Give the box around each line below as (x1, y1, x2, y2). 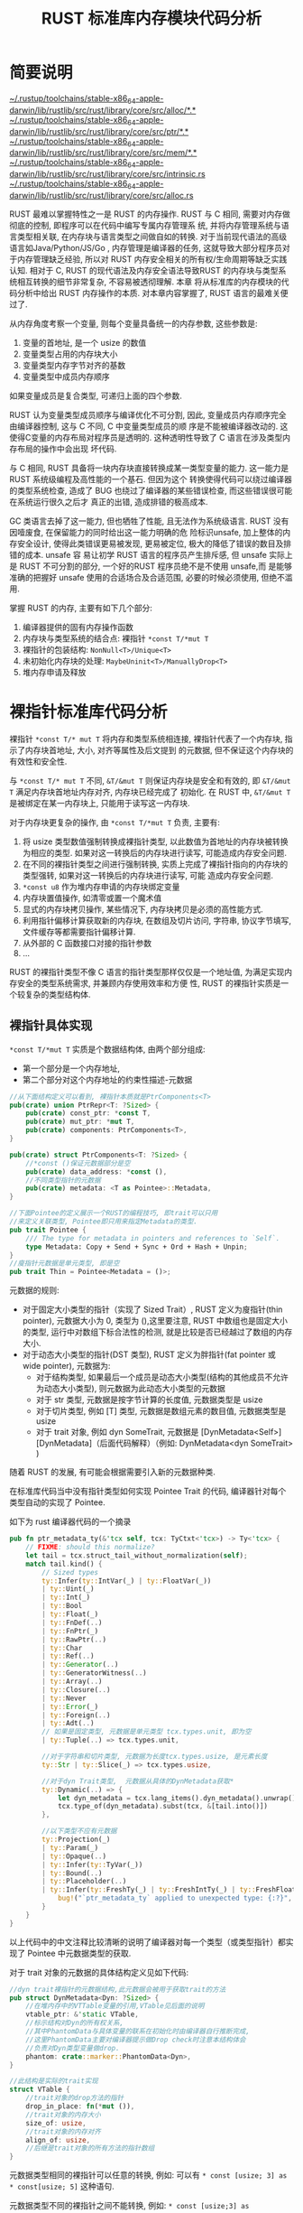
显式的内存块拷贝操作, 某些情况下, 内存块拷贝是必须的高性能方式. (22, 904, 263, 915)
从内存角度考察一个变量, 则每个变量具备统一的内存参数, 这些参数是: (9, 318, 258, 329)
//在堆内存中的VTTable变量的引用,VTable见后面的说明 (25, 2002, 205, 2011)
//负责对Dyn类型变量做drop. (25, 2043, 120, 2052)
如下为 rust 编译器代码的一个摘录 (9, 1516, 132, 1527)
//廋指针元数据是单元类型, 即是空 (9, 1259, 120, 1269)
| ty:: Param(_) (41, 1843, 99, 1852)
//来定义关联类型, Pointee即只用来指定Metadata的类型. (9, 1217, 198, 1226)
